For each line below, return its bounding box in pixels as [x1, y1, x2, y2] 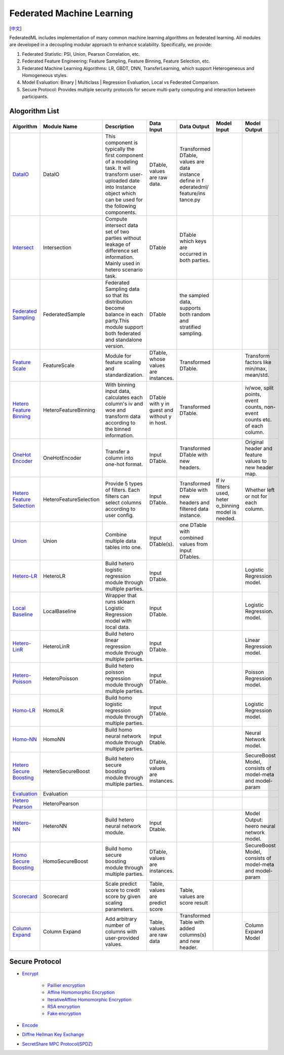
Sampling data [105, 285, 140, 293]
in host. [149, 419, 167, 426]
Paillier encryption [47, 982, 86, 988]
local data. [105, 624, 130, 631]
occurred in [179, 250, 208, 257]
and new [179, 937, 200, 944]
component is [105, 139, 138, 146]
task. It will [105, 164, 131, 171]
